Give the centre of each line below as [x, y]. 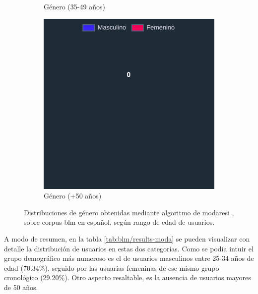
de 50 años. [21, 287]
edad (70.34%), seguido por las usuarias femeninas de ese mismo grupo [112, 268]
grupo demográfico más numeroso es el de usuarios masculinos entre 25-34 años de [129, 258]
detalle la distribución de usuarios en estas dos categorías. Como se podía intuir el [129, 248]
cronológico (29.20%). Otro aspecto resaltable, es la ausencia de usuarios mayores [128, 277]
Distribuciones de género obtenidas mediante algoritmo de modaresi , [129, 212]
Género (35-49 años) [74, 6]
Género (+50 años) [73, 196]
